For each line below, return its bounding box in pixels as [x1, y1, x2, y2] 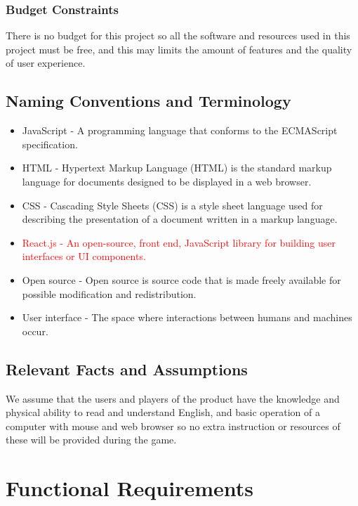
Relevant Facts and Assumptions [6, 358, 248, 379]
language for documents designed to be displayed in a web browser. [22, 174, 312, 188]
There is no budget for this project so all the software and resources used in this [6, 28, 350, 43]
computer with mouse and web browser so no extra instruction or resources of [6, 418, 340, 433]
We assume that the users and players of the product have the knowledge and [6, 391, 340, 406]
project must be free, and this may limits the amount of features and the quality [6, 41, 352, 56]
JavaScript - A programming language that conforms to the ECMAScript [22, 123, 338, 138]
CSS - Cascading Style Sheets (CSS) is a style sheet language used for [22, 197, 323, 212]
